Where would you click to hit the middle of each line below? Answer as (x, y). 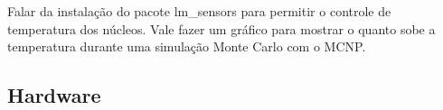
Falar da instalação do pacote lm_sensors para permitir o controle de (199, 11)
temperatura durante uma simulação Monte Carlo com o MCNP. (187, 46)
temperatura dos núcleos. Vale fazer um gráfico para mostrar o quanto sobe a (221, 28)
